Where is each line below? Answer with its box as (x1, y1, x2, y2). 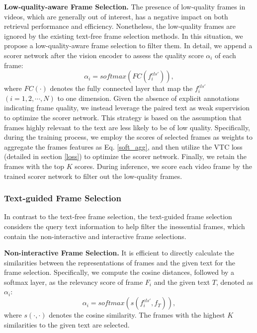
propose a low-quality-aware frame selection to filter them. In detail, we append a (4, 40, 253, 51)
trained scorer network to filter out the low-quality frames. (4, 170, 182, 181)
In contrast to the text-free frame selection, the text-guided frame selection (4, 211, 232, 222)
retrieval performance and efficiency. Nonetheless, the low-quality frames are (4, 21, 236, 31)
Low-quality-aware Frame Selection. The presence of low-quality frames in (4, 1, 246, 11)
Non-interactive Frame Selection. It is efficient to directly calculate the (4, 248, 235, 258)
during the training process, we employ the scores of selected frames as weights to (4, 132, 253, 142)
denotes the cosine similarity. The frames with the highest (49, 310, 225, 320)
